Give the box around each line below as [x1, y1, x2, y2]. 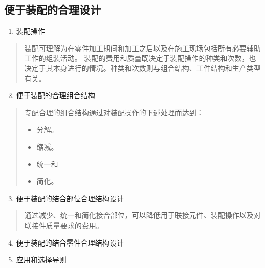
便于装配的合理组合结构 [16, 90, 95, 101]
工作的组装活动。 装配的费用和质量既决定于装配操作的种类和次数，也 [24, 53, 256, 63]
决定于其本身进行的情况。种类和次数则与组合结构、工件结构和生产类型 [24, 62, 261, 73]
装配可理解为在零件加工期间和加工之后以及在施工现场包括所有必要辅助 [24, 42, 261, 53]
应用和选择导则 [16, 254, 67, 265]
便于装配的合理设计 [4, 2, 101, 17]
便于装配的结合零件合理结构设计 [16, 237, 124, 248]
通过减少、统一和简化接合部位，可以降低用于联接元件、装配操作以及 [24, 210, 254, 221]
